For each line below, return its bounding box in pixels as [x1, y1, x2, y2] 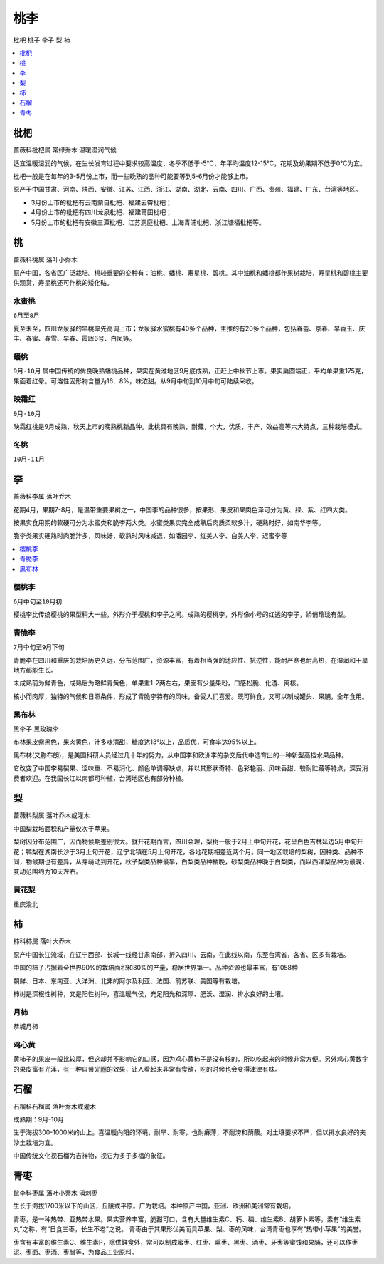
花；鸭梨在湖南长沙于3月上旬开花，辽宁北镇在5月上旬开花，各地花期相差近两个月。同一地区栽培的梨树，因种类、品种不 [13, 847, 363, 856]
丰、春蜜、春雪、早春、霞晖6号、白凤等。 [13, 334, 136, 343]
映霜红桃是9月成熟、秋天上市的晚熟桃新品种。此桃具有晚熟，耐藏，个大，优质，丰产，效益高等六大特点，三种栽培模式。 [13, 423, 366, 431]
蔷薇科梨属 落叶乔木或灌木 [13, 812, 90, 819]
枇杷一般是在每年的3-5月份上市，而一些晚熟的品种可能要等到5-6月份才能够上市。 [13, 172, 252, 180]
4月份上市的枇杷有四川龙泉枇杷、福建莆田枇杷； [31, 208, 173, 217]
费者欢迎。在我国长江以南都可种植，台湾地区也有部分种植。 [13, 774, 188, 782]
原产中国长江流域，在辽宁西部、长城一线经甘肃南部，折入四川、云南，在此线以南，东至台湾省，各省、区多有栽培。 [13, 950, 350, 958]
